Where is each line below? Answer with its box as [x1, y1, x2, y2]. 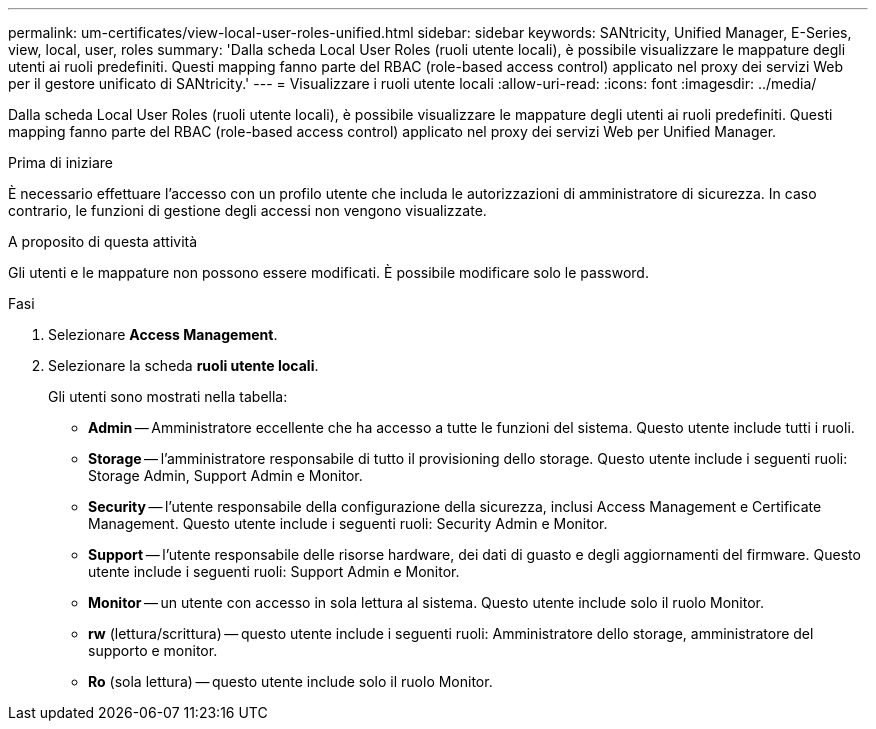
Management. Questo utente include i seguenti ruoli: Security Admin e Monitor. [88, 515, 608, 532]
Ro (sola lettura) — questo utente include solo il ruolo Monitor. [88, 673, 493, 690]
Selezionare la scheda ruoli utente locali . [48, 357, 319, 374]
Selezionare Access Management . [48, 326, 278, 343]
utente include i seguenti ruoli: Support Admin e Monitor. [88, 563, 460, 580]
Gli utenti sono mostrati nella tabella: [48, 388, 288, 405]
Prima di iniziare [8, 154, 113, 171]
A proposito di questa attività [8, 233, 198, 250]
